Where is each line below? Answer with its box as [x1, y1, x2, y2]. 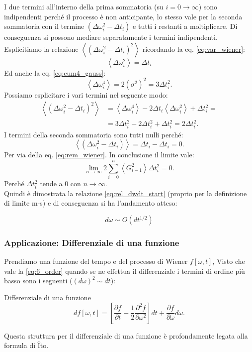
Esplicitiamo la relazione [4, 43, 79, 54]
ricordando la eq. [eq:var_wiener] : [142, 43, 245, 54]
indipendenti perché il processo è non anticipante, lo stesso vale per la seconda [4, 11, 243, 21]
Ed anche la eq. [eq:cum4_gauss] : [4, 67, 106, 78]
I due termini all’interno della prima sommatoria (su [4, 1, 164, 11]
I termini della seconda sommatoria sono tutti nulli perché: [4, 129, 183, 139]
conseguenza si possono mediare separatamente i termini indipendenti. [4, 32, 218, 42]
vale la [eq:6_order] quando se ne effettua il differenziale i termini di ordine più [4, 265, 245, 276]
